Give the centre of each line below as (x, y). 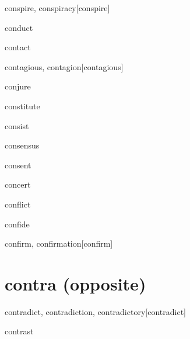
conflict (18, 204)
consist (17, 125)
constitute (22, 105)
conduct (19, 27)
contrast (19, 331)
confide (17, 224)
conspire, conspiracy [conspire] (57, 8)
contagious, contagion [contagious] (64, 66)
